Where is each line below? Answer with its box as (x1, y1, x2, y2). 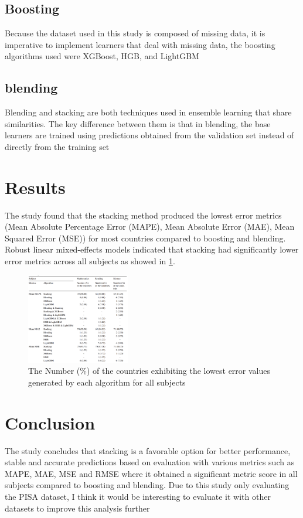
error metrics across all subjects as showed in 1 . (5, 255, 175, 267)
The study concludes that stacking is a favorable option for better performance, (5, 444, 291, 456)
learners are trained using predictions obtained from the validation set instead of (5, 129, 294, 141)
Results (5, 175, 66, 199)
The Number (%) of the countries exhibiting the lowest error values (28, 364, 271, 377)
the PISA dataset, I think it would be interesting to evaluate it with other (5, 490, 271, 502)
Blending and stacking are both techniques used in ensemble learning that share (5, 106, 292, 118)
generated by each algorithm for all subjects (28, 376, 186, 388)
